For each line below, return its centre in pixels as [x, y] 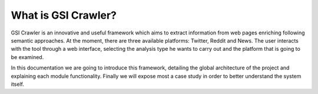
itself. [18, 84]
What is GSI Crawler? [64, 15]
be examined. [27, 57]
